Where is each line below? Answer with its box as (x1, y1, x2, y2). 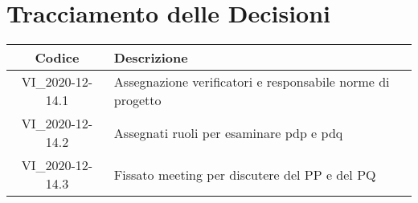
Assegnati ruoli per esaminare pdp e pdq (113, 123, 343, 142)
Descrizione (113, 48, 188, 67)
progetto (113, 91, 162, 110)
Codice (35, 48, 80, 67)
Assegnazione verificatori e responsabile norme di (113, 72, 390, 91)
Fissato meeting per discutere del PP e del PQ (113, 164, 376, 184)
